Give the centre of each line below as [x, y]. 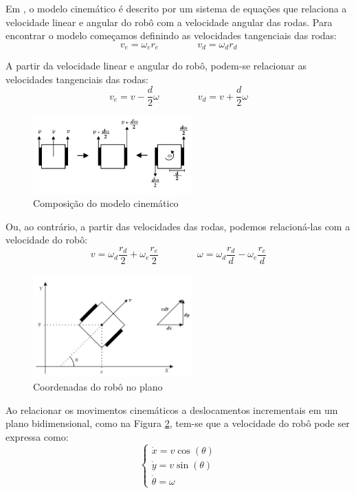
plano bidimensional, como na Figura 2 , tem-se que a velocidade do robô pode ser [178, 423]
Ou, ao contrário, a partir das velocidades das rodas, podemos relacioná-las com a [178, 226]
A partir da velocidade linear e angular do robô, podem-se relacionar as [156, 66]
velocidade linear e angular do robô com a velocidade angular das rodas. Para [169, 22]
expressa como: [37, 436]
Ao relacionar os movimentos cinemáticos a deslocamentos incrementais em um [172, 409]
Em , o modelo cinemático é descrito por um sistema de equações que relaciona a [176, 8]
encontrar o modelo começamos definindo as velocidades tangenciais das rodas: [171, 35]
